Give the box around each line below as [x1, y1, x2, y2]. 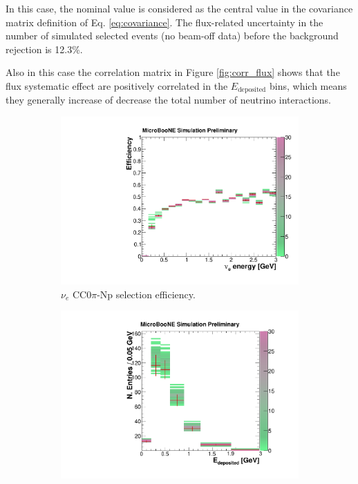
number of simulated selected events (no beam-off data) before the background [6, 28, 339, 43]
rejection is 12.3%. [6, 41, 83, 56]
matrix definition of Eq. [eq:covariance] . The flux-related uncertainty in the [6, 14, 323, 29]
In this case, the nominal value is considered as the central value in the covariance [6, 1, 353, 15]
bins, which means [270, 78, 347, 93]
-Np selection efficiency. [97, 287, 196, 301]
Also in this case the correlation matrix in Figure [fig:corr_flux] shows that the [6, 65, 340, 79]
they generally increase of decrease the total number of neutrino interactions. [6, 93, 332, 107]
